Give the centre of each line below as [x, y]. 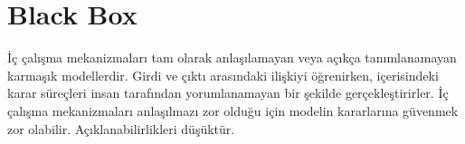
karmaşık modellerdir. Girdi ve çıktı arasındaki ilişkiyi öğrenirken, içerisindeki [223, 75]
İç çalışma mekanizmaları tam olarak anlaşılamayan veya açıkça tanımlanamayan [232, 58]
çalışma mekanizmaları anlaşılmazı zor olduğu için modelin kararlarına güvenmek [233, 110]
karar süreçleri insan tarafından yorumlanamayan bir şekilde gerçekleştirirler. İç [228, 93]
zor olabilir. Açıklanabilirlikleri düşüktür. [121, 128]
